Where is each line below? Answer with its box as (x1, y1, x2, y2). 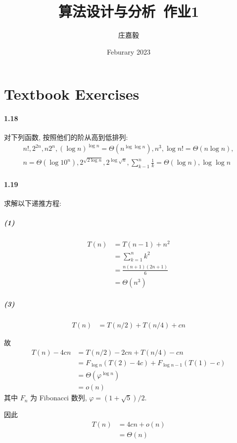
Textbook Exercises (4, 84, 140, 104)
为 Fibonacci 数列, (30, 392, 87, 403)
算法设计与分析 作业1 (58, 1, 199, 21)
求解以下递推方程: (4, 197, 61, 208)
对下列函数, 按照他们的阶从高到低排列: (4, 132, 128, 142)
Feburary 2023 (107, 46, 150, 57)
